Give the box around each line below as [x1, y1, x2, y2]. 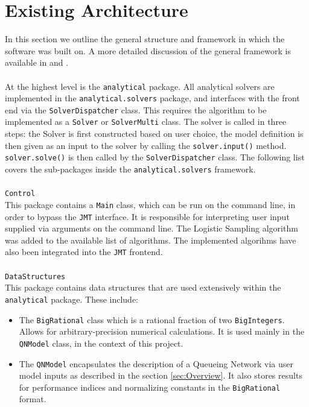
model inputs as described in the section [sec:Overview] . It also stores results [19, 369, 302, 382]
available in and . [5, 56, 69, 69]
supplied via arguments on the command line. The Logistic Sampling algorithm [5, 222, 298, 235]
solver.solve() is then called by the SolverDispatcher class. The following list [5, 151, 305, 163]
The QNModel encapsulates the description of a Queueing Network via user [19, 357, 293, 370]
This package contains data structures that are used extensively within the [5, 281, 281, 294]
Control [5, 189, 36, 198]
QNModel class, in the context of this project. [19, 336, 183, 349]
